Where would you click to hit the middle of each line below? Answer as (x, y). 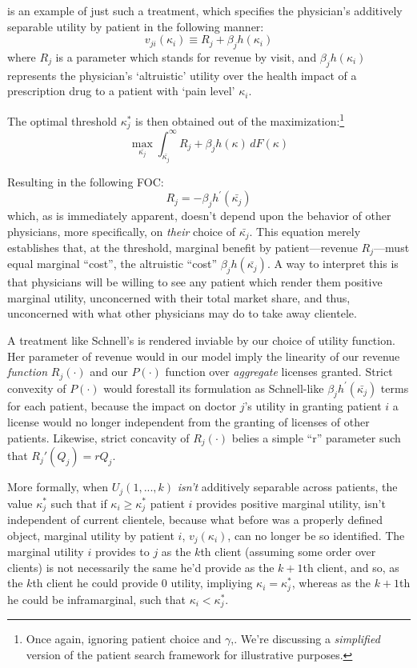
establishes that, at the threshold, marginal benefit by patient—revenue (182, 247)
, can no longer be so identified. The (316, 535)
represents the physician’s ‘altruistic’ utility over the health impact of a (182, 75)
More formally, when (58, 487)
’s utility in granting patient (313, 406)
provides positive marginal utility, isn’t (291, 503)
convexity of (37, 388)
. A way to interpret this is (333, 264)
